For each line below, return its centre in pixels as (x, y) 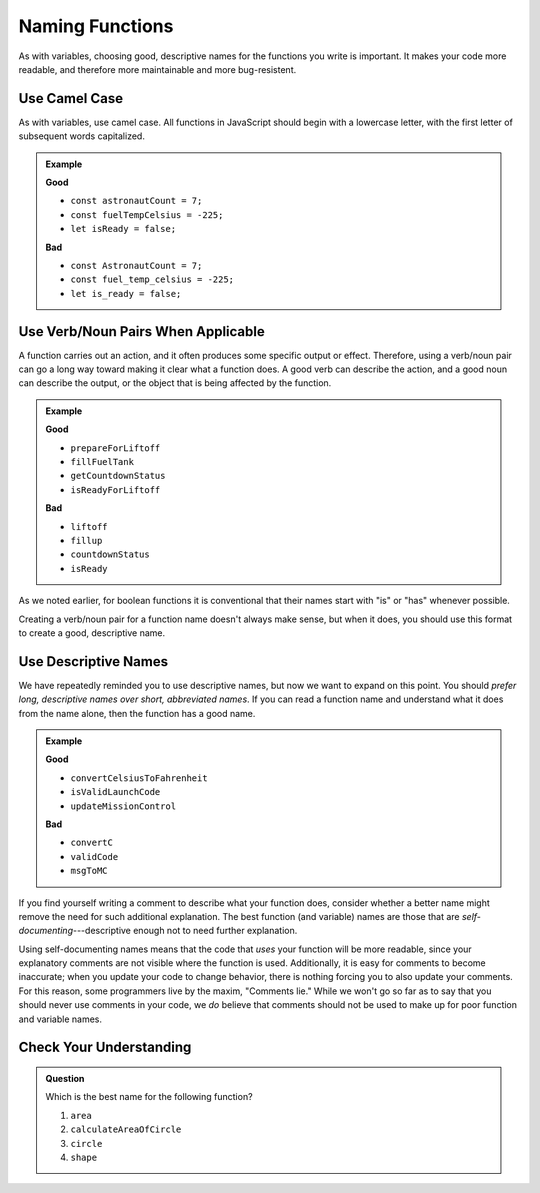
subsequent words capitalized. (81, 136)
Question (65, 1079)
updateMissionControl (123, 806)
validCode (94, 856)
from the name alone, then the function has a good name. (137, 713)
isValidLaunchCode (115, 792)
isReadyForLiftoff (115, 489)
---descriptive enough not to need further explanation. (185, 931)
